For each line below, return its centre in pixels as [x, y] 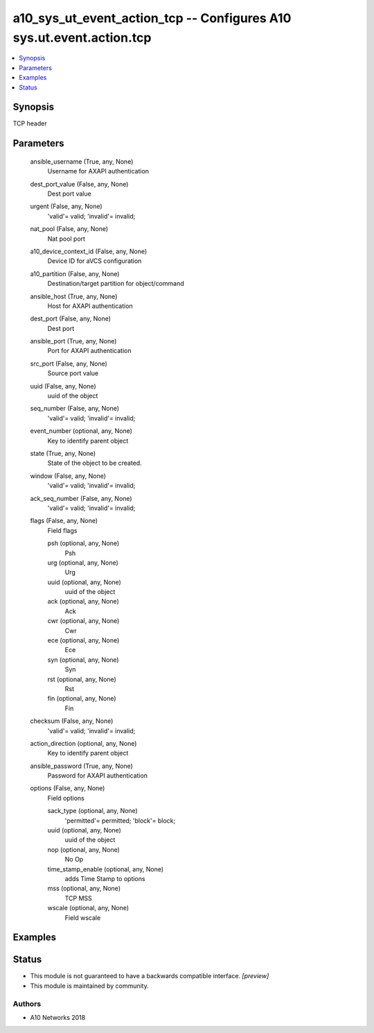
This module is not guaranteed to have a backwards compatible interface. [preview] [150, 976]
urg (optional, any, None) [83, 563]
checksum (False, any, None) [72, 721]
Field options [66, 798]
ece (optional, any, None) [83, 640]
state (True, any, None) [63, 453]
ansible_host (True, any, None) [74, 296]
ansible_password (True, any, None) [81, 766]
